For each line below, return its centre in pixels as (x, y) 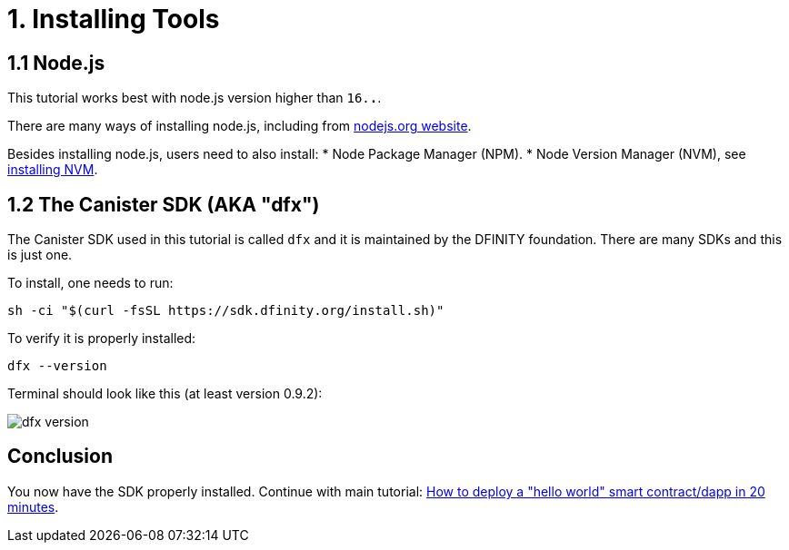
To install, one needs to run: (90, 283)
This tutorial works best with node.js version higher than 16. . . (195, 98)
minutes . (33, 506)
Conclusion (60, 457)
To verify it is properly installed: (102, 339)
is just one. (40, 255)
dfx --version (57, 366)
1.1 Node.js (56, 63)
